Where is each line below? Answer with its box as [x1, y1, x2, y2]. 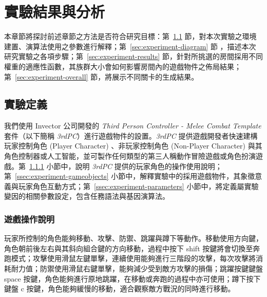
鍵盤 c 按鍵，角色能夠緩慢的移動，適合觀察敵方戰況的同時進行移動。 [4, 283, 235, 294]
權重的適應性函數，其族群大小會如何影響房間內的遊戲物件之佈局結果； [4, 61, 241, 71]
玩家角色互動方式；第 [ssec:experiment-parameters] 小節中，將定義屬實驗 [18, 180, 259, 191]
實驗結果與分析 [4, 1, 105, 22]
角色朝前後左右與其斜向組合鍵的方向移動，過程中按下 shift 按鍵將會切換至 [4, 243, 253, 253]
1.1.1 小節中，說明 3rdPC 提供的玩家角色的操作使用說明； [29, 160, 222, 171]
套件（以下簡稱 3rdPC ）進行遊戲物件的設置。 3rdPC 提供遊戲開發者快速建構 [4, 130, 258, 141]
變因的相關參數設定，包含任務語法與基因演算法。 [4, 191, 169, 201]
